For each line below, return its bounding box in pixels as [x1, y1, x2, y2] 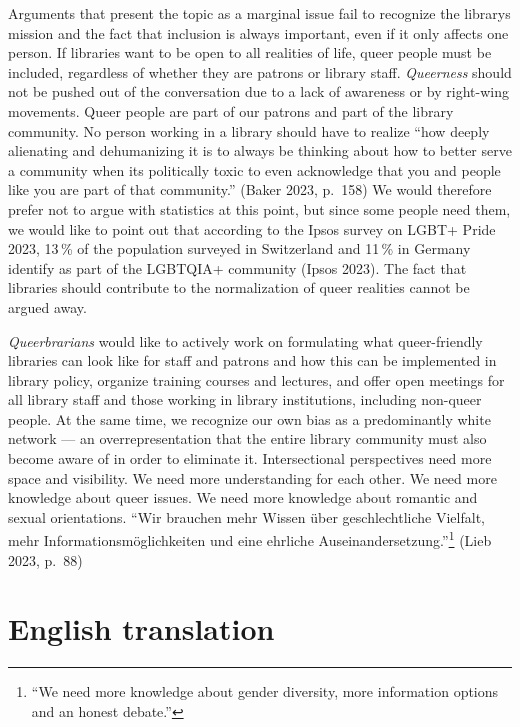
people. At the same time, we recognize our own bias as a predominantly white [8, 408, 491, 429]
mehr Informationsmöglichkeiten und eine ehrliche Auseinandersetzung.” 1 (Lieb [8, 527, 492, 551]
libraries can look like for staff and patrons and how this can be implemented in [8, 350, 497, 371]
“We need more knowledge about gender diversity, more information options [31, 681, 499, 702]
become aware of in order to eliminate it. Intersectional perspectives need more [8, 448, 492, 469]
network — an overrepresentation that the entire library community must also [8, 428, 487, 449]
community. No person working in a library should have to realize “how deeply [8, 120, 490, 141]
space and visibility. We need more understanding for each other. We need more [8, 467, 497, 488]
